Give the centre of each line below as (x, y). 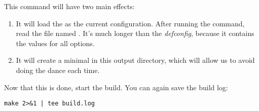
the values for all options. (55, 43)
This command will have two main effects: (69, 6)
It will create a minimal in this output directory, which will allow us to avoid (135, 60)
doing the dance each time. (58, 70)
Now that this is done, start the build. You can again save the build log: (116, 87)
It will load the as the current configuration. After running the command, (130, 23)
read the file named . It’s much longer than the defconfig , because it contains (135, 33)
